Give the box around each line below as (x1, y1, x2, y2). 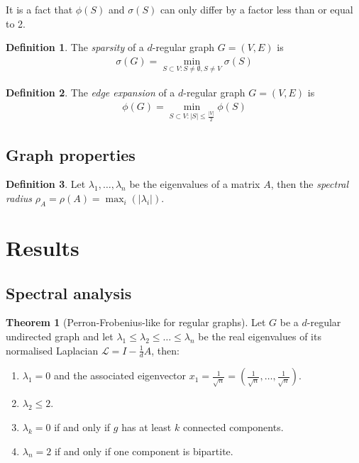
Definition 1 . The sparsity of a (6, 40, 144, 55)
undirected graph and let (6, 329, 114, 344)
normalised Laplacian (6, 342, 99, 357)
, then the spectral (270, 177, 349, 191)
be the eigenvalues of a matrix (129, 177, 260, 191)
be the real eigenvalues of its (198, 329, 321, 344)
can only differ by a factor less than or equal (160, 2, 353, 16)
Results (6, 233, 79, 262)
